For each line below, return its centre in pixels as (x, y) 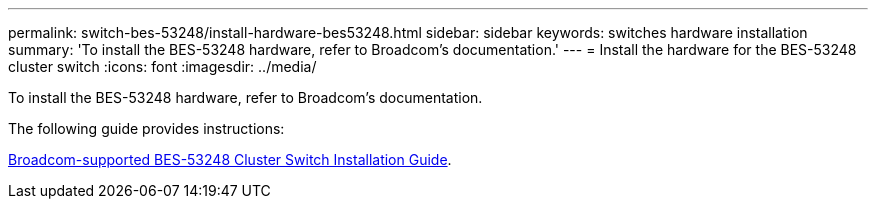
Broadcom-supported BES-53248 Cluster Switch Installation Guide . (230, 159)
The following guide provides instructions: (146, 128)
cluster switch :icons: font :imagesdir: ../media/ (162, 66)
